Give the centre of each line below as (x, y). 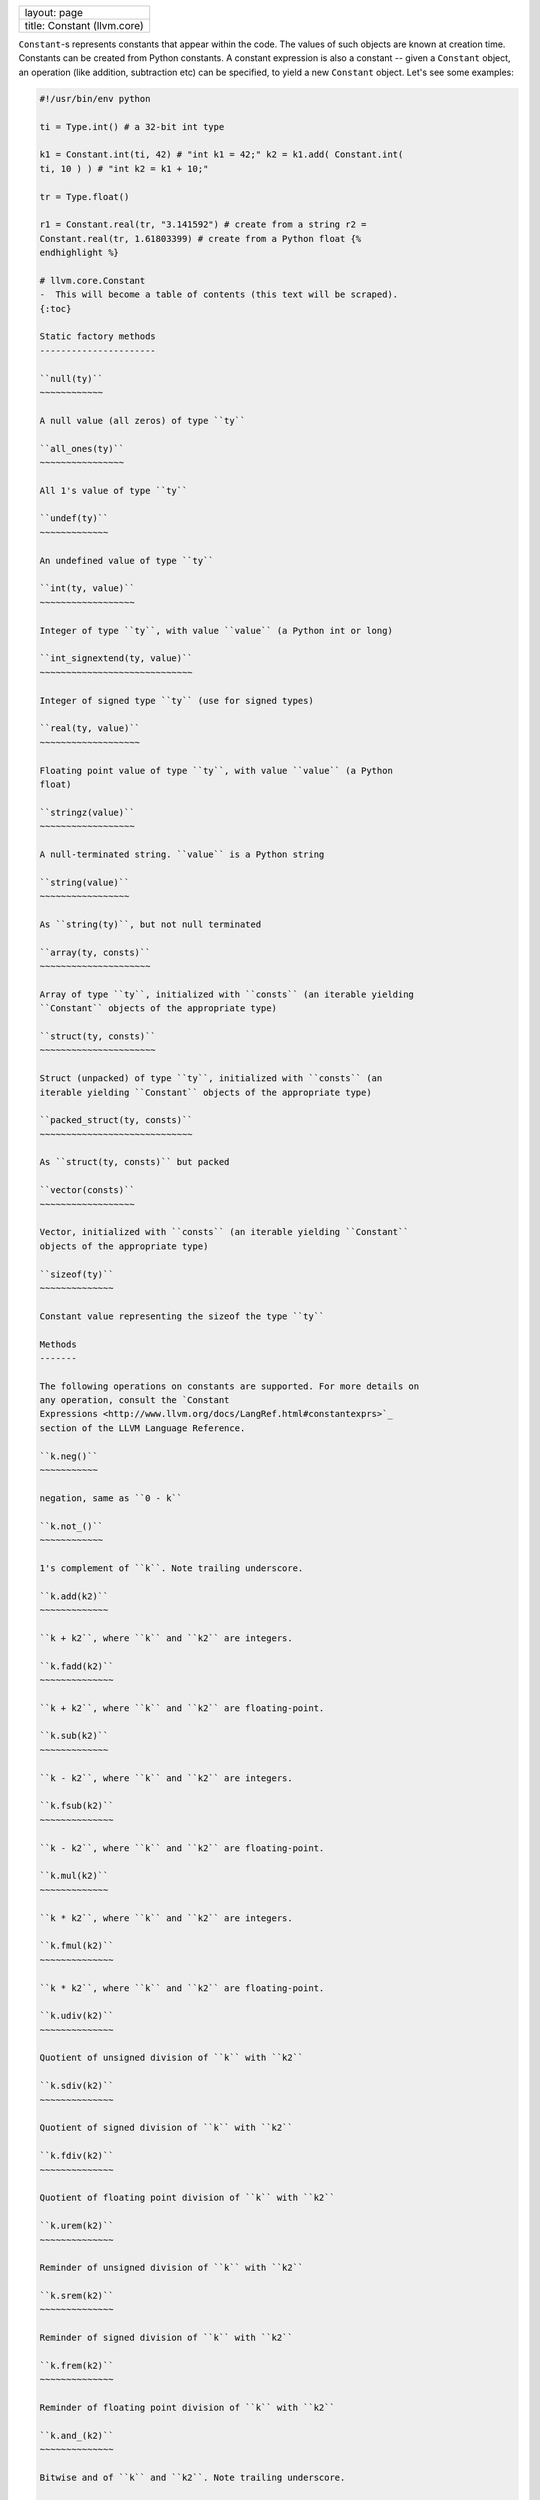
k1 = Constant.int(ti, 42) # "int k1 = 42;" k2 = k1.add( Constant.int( (221, 154)
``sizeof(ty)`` (76, 1274)
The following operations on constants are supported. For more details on (229, 1386)
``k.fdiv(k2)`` (76, 2156)
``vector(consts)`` (87, 1190)
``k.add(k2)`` (74, 1596)
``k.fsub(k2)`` (76, 1806)
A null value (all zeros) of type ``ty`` (142, 420)
